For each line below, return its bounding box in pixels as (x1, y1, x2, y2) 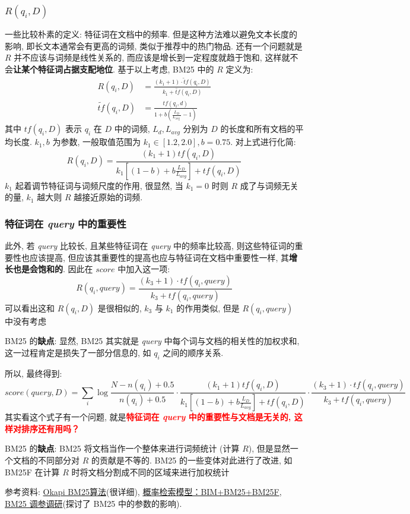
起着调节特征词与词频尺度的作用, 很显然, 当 (15, 179, 183, 191)
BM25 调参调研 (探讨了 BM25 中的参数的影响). (5, 497, 182, 509)
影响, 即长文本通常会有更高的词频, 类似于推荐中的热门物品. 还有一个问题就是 (5, 39, 303, 52)
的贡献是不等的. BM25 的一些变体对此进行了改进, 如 (91, 453, 293, 466)
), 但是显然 (248, 442, 290, 455)
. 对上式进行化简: (230, 135, 296, 148)
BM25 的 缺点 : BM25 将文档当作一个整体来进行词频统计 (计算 (5, 442, 240, 455)
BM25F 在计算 (5, 465, 60, 478)
